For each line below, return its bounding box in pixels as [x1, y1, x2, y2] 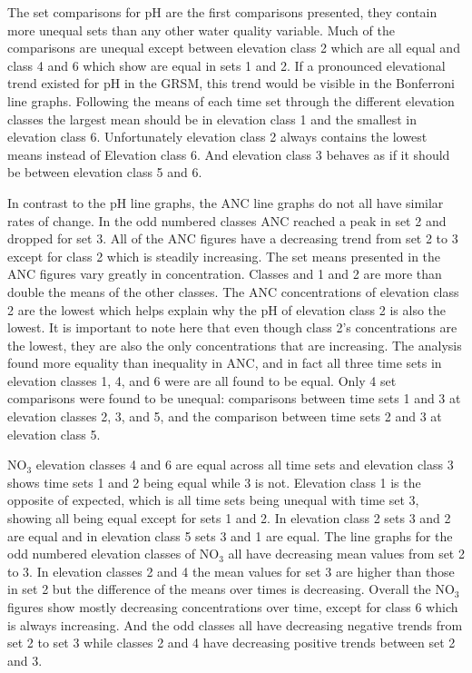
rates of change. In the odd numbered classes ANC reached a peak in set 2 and [7, 211, 447, 230]
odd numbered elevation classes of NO [7, 544, 220, 563]
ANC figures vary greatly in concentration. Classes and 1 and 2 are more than [7, 264, 442, 283]
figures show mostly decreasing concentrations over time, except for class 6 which [7, 598, 458, 616]
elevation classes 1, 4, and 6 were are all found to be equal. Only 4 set [7, 371, 397, 390]
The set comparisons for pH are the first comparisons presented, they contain [7, 3, 438, 21]
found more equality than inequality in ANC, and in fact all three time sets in [7, 353, 442, 372]
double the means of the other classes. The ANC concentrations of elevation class [7, 282, 459, 301]
